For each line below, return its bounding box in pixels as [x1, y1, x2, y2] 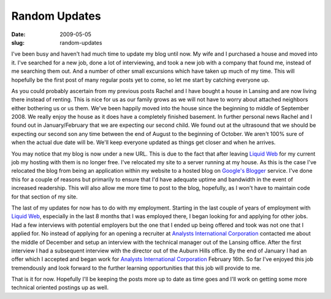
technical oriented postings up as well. [11, 284, 109, 291]
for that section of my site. [11, 193, 78, 200]
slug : [11, 39, 25, 46]
